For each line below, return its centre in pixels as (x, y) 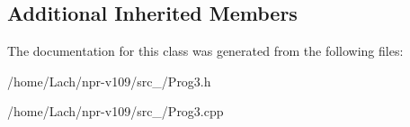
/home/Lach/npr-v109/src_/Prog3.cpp (116, 111)
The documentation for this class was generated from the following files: (205, 51)
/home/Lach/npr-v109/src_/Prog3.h (109, 81)
